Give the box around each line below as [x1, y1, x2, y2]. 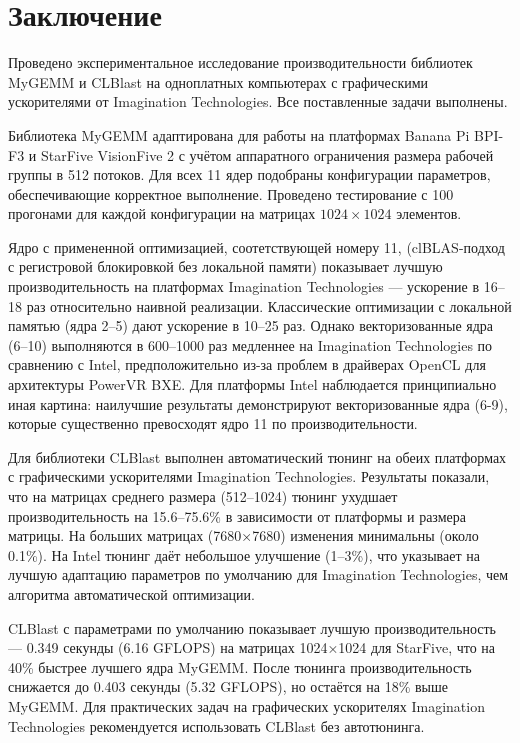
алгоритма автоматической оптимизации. [8, 583, 255, 604]
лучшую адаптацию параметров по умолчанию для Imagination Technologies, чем [8, 564, 509, 585]
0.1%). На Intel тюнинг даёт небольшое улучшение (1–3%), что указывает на [8, 544, 480, 565]
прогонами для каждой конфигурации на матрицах [8, 203, 316, 224]
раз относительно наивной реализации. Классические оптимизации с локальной [26, 295, 512, 316]
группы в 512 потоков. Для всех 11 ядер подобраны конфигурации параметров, [8, 164, 491, 185]
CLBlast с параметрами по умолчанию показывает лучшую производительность [8, 617, 496, 638]
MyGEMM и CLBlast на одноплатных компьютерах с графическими [8, 71, 429, 92]
